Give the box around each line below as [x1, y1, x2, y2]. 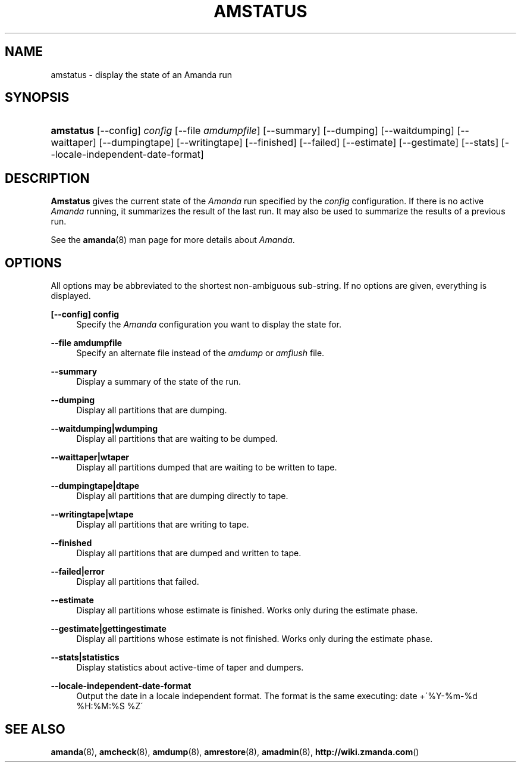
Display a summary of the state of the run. [76, 376, 241, 387]
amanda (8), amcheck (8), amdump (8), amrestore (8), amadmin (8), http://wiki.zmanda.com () [51, 746, 419, 757]
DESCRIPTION [5, 170, 90, 186]
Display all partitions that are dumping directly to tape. [76, 491, 288, 501]
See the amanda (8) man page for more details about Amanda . [51, 235, 295, 245]
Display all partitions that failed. [76, 576, 199, 587]
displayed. [51, 291, 91, 301]
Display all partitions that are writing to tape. [76, 519, 249, 530]
